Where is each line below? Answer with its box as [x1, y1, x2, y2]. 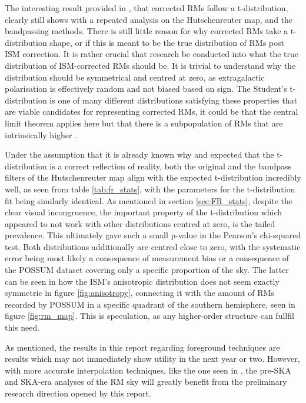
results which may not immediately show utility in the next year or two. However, [5, 352, 300, 365]
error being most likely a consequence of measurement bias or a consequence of [5, 252, 290, 264]
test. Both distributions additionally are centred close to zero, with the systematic [5, 240, 301, 252]
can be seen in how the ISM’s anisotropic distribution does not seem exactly [5, 275, 280, 287]
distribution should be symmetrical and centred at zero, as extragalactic [5, 71, 265, 83]
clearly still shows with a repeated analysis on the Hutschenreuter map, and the [5, 13, 293, 25]
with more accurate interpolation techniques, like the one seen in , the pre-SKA [5, 364, 291, 376]
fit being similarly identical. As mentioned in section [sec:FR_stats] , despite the [5, 194, 293, 207]
